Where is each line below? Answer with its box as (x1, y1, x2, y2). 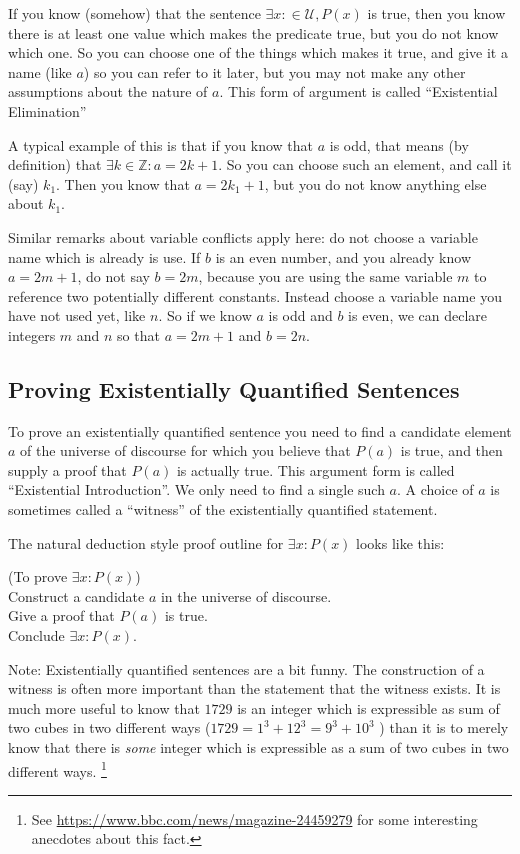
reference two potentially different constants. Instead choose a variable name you (8, 285, 502, 306)
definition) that (8, 154, 102, 175)
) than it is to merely (379, 717, 509, 738)
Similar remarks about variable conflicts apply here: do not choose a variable (8, 226, 478, 247)
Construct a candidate (8, 585, 145, 606)
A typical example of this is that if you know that (8, 134, 314, 155)
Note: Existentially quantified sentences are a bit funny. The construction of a (8, 658, 485, 679)
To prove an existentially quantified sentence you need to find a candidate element (8, 420, 512, 441)
